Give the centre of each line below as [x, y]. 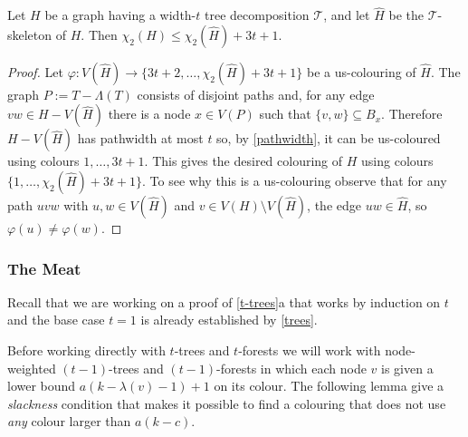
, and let [347, 15]
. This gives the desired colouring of [244, 161]
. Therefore [412, 114]
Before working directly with [86, 350]
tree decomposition [257, 15]
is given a [407, 368]
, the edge [334, 205]
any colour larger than [69, 421]
